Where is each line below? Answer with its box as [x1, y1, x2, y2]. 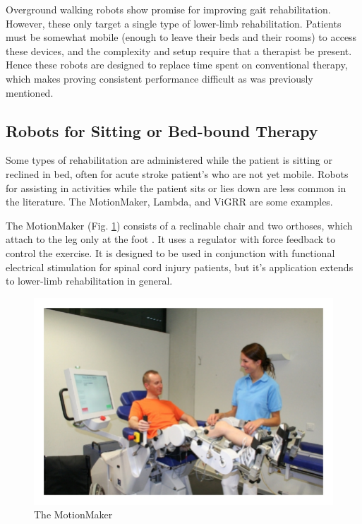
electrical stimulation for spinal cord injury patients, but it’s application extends [6, 259, 354, 274]
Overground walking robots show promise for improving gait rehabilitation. [6, 2, 331, 16]
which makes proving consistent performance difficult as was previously [6, 71, 313, 85]
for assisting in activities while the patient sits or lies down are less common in [6, 180, 346, 195]
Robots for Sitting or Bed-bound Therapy [6, 119, 318, 141]
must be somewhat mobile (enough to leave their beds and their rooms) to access [6, 30, 357, 44]
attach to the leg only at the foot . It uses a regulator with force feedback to [6, 232, 336, 246]
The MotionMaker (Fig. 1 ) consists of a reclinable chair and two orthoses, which [6, 218, 353, 232]
